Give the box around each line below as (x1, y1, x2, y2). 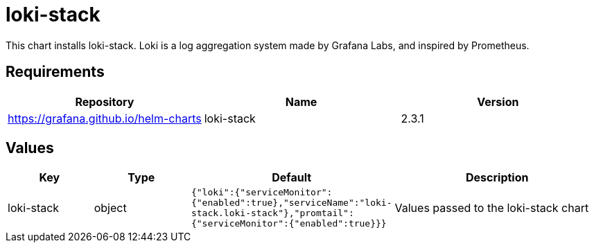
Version (477, 94, 519, 109)
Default (272, 170, 312, 185)
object (94, 201, 127, 215)
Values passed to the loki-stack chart (394, 201, 589, 215)
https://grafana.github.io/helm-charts (8, 111, 202, 125)
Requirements (6, 63, 105, 81)
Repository (75, 94, 134, 109)
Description (466, 170, 529, 185)
